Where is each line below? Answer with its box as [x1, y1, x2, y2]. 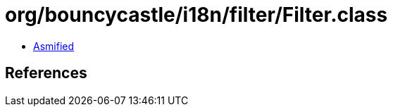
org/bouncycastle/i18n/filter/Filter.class [5, 3, 388, 27]
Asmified [33, 39, 75, 52]
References [5, 64, 87, 82]
